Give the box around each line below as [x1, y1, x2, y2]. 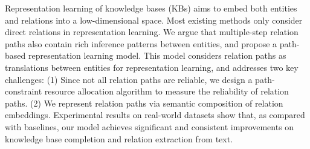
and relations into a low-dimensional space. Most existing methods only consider [5, 13, 303, 26]
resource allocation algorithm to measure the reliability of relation [44, 85, 289, 98]
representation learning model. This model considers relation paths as [28, 49, 286, 62]
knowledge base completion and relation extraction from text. [5, 132, 233, 145]
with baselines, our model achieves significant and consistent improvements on [5, 120, 294, 133]
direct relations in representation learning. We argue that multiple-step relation [5, 25, 299, 38]
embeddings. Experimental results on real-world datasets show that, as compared [5, 108, 305, 121]
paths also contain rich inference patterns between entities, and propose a [5, 37, 277, 50]
